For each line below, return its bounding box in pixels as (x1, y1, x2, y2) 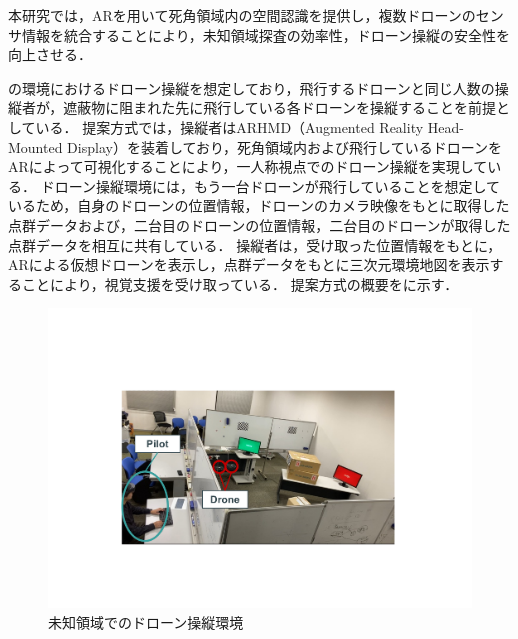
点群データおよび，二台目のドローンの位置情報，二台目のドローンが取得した (8, 214, 511, 235)
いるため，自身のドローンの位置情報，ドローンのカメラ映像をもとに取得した (8, 195, 510, 216)
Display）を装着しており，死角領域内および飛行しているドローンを (67, 136, 502, 157)
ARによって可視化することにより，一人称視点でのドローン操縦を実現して (8, 156, 488, 177)
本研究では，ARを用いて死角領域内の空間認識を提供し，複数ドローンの (8, 5, 476, 25)
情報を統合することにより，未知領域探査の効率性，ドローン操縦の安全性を (21, 24, 511, 45)
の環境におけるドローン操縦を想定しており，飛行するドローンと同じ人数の (8, 77, 495, 98)
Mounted (8, 136, 63, 157)
